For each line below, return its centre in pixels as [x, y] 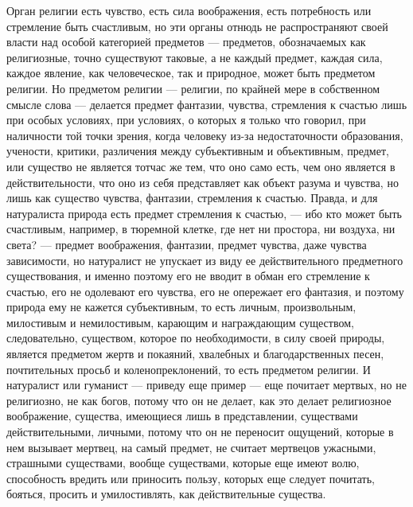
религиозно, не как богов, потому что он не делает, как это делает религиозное [199, 400]
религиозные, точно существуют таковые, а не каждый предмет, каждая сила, [195, 57]
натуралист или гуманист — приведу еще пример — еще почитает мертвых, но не [206, 385]
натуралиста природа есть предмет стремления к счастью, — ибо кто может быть [204, 213]
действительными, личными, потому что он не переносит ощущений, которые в [200, 432]
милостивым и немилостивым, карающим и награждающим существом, [180, 322]
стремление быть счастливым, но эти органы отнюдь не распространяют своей [197, 26]
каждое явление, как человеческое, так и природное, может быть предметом [191, 73]
